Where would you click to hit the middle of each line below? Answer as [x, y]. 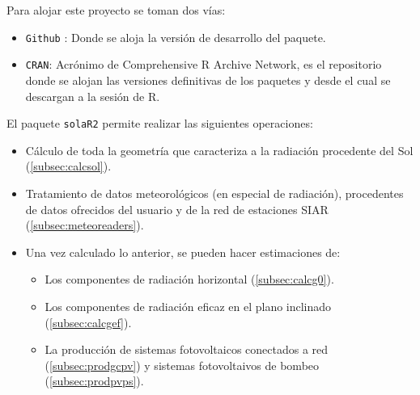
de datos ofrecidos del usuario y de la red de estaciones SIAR [177, 209]
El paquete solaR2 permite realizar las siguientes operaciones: [160, 123]
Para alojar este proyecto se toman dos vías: [116, 10]
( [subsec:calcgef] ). [88, 322]
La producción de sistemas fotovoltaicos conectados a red [187, 349]
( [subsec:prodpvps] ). [94, 381]
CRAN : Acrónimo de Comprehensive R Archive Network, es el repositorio [204, 64]
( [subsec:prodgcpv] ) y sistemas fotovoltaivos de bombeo [182, 365]
